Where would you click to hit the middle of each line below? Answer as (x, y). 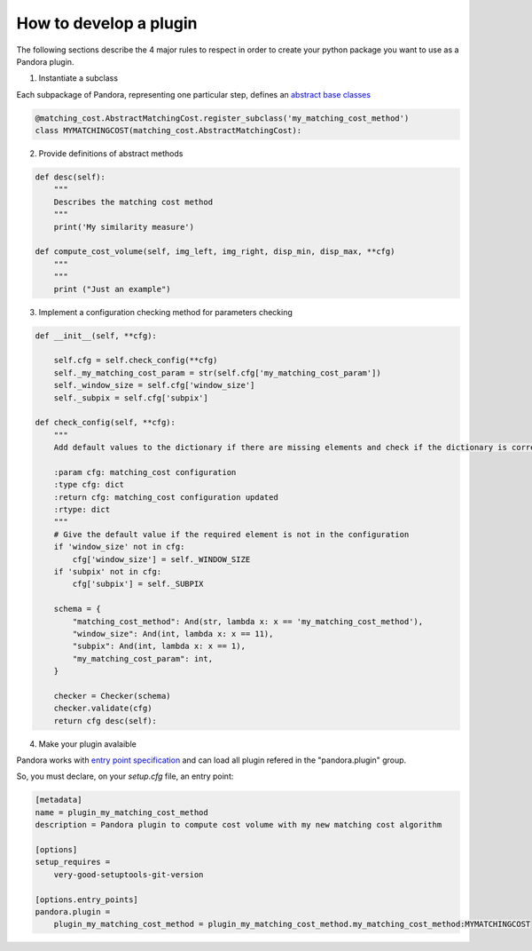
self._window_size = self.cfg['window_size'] (154, 385)
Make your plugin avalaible (87, 744)
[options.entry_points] (87, 899)
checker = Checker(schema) (113, 696)
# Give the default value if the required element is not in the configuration (231, 534)
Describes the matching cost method (133, 202)
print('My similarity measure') (124, 227)
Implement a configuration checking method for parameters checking (165, 312)
